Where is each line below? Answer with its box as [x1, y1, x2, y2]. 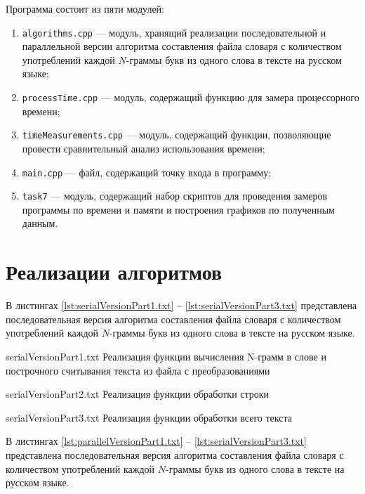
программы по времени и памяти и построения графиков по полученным [22, 202, 335, 216]
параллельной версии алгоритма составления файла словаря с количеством [22, 39, 342, 53]
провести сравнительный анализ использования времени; [22, 141, 265, 155]
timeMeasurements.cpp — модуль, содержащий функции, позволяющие [22, 127, 331, 142]
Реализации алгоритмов [6, 257, 223, 286]
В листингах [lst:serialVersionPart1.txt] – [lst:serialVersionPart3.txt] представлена [6, 298, 357, 313]
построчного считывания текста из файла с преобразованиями [6, 363, 270, 377]
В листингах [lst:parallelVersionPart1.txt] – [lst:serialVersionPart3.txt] [6, 434, 307, 448]
